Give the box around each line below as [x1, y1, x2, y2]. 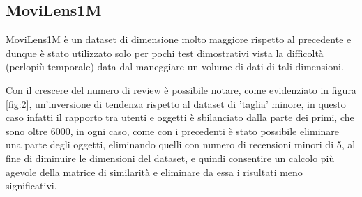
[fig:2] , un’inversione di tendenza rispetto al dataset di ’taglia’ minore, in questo [6, 96, 346, 111]
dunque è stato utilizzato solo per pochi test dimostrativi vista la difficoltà [6, 45, 324, 60]
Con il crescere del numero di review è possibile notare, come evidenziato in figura [6, 82, 356, 97]
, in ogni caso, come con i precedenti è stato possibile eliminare [70, 123, 340, 138]
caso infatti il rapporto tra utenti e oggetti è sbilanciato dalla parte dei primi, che [6, 110, 354, 125]
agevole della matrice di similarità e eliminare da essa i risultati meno [6, 164, 303, 179]
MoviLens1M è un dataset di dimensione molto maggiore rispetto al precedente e [6, 32, 352, 47]
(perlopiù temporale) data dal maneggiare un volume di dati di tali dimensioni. [6, 59, 344, 74]
